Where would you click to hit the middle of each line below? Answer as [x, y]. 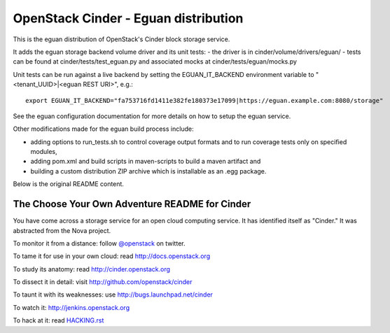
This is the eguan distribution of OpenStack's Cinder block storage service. [121, 39]
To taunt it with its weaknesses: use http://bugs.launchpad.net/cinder [113, 295]
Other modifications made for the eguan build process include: [103, 129]
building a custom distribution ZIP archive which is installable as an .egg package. [148, 171]
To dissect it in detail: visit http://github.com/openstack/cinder [103, 282]
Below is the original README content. [68, 184]
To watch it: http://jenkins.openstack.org [71, 307]
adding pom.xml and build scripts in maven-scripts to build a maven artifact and [146, 162]
